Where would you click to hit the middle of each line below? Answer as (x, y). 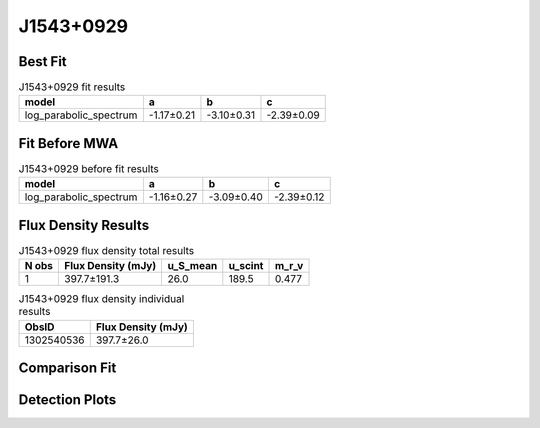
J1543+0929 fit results (72, 87)
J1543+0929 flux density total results (106, 251)
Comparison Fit (67, 368)
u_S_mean (192, 266)
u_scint (246, 266)
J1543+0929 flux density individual (101, 299)
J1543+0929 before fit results (89, 169)
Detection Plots (67, 400)
